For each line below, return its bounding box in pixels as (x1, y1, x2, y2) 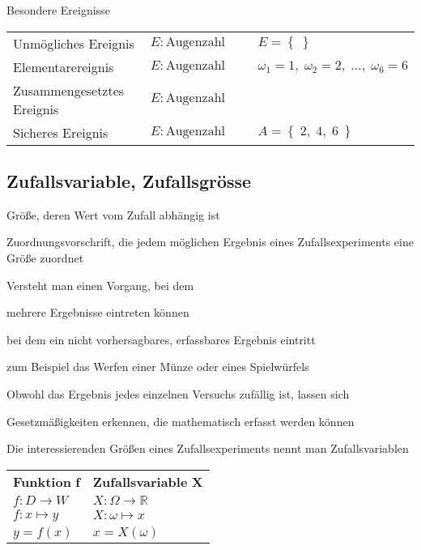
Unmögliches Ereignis (13, 33, 134, 53)
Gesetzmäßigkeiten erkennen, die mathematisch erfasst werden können (6, 412, 355, 429)
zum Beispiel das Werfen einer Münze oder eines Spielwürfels (6, 358, 309, 375)
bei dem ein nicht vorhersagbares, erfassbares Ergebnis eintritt (6, 330, 316, 347)
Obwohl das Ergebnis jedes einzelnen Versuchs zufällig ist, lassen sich (6, 385, 350, 402)
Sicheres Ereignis (13, 122, 108, 142)
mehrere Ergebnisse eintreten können (6, 304, 189, 321)
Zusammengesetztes (13, 80, 125, 100)
